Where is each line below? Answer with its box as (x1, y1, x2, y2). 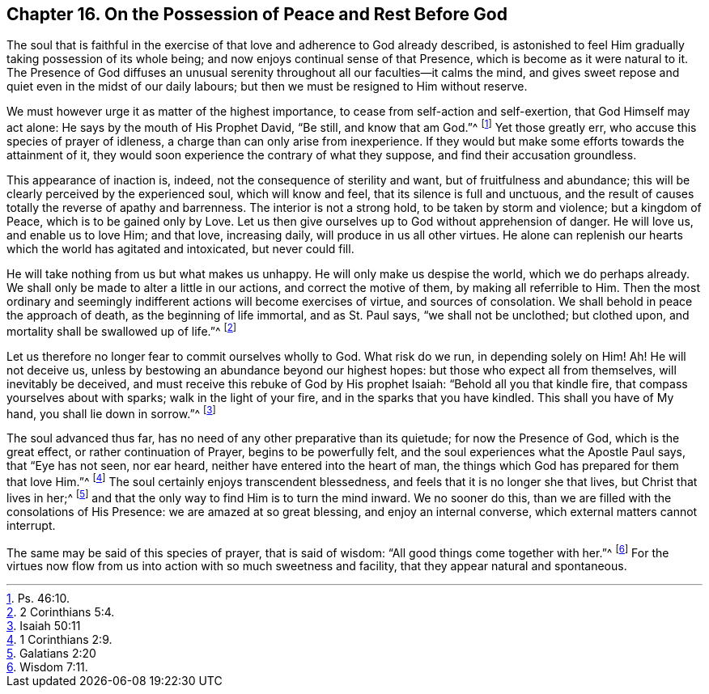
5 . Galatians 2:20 (6, 646, 96, 661)
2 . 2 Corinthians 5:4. (6, 605, 115, 620)
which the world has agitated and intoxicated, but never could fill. (6, 242, 354, 256)
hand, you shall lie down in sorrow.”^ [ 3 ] (6, 404, 216, 421)
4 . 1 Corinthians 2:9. (6, 633, 113, 647)
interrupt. (6, 518, 56, 532)
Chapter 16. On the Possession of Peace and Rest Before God (6, 4, 507, 24)
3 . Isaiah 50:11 (6, 619, 81, 633)
